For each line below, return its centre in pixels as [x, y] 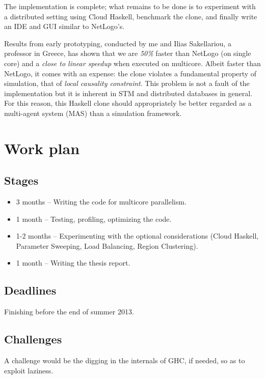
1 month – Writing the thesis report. [73, 263]
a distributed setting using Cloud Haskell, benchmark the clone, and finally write [131, 16]
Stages [21, 180]
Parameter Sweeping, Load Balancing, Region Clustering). [107, 245]
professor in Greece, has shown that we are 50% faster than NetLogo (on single [128, 53]
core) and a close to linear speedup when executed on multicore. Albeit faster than [132, 63]
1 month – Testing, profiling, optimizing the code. [94, 218]
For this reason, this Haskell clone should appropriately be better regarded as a [128, 103]
